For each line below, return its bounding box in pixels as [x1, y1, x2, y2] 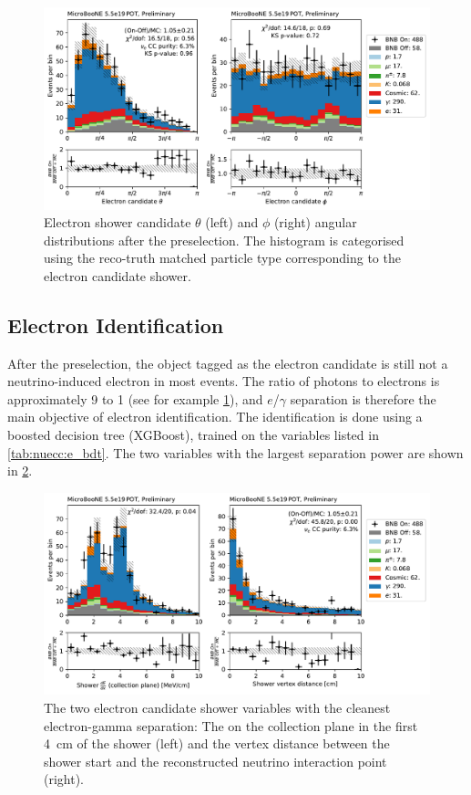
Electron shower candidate [44, 213, 191, 232]
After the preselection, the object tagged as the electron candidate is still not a [7, 353, 448, 372]
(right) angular [273, 213, 357, 232]
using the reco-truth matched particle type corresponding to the [44, 248, 401, 267]
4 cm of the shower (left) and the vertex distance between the [44, 734, 390, 753]
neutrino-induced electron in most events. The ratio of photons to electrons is [7, 371, 440, 391]
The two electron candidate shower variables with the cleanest [44, 697, 391, 717]
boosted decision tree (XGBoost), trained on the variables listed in [7, 425, 379, 445]
